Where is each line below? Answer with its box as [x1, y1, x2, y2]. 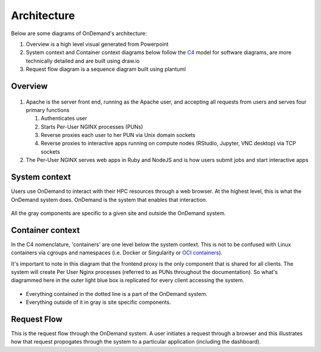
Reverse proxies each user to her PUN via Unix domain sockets [40, 132, 196, 139]
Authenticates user [40, 115, 87, 122]
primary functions [26, 106, 70, 113]
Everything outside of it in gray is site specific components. [26, 298, 171, 306]
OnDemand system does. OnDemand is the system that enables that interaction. [11, 196, 207, 203]
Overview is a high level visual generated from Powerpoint [26, 41, 169, 48]
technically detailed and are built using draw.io [26, 57, 140, 64]
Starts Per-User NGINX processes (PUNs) [40, 123, 143, 130]
